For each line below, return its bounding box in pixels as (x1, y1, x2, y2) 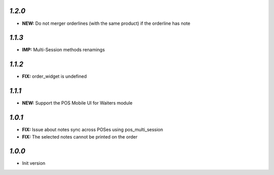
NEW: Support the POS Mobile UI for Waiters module (22, 100, 133, 106)
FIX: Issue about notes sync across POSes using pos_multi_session (22, 127, 163, 133)
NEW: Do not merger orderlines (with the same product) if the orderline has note (22, 20, 190, 26)
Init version (22, 160, 46, 166)
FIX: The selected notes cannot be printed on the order (22, 133, 138, 139)
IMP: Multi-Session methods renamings (22, 47, 105, 53)
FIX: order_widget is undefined (22, 74, 87, 80)
